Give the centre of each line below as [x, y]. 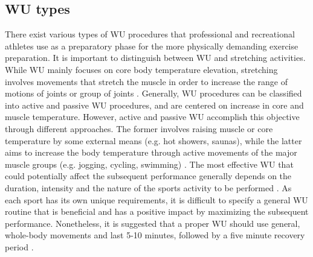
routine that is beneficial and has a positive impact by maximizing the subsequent [157, 211]
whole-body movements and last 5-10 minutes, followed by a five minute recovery [155, 235]
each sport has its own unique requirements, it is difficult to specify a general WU [156, 199]
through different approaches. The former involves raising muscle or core [139, 128]
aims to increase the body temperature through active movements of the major [151, 152]
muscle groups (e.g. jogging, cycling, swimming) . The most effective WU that [149, 164]
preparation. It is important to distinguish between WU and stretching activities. [155, 58]
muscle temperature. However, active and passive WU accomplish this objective [152, 117]
